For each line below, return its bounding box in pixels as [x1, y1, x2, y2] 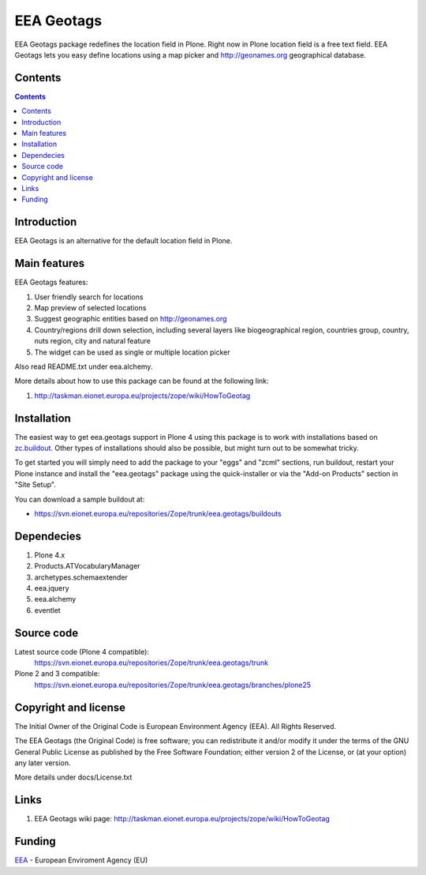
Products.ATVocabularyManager [34, 561, 141, 571]
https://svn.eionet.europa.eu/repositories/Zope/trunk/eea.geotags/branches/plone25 [34, 680, 312, 689]
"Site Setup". [14, 480, 57, 490]
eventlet [34, 605, 61, 615]
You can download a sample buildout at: [14, 494, 145, 504]
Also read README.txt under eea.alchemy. [14, 362, 153, 371]
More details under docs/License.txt [14, 772, 133, 782]
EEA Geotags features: [14, 277, 88, 287]
